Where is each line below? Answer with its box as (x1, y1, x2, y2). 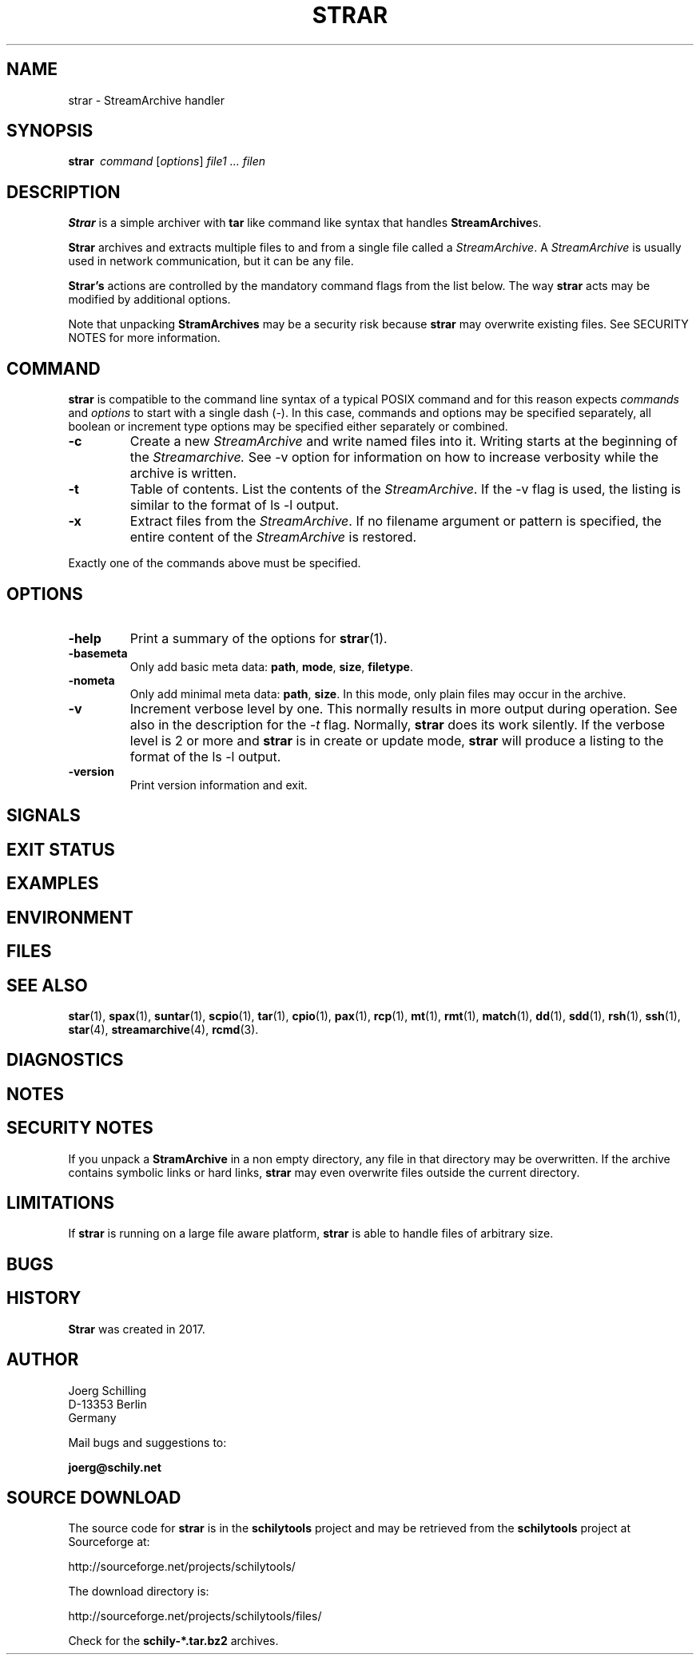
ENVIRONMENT (6, 907, 133, 928)
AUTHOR (6, 1349, 79, 1370)
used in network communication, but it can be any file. (68, 254, 354, 268)
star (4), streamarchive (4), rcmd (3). (68, 1022, 259, 1036)
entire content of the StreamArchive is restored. (129, 529, 417, 546)
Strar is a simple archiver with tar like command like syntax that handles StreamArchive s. (68, 216, 542, 230)
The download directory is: (68, 1584, 209, 1599)
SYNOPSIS (6, 121, 93, 141)
